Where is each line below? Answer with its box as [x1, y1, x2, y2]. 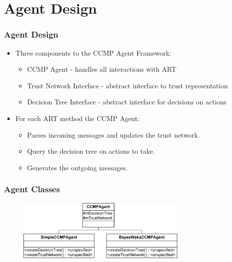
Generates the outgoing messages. [27, 162, 128, 172]
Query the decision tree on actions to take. [27, 146, 155, 156]
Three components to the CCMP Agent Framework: [15, 47, 171, 58]
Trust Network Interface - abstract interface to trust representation [27, 80, 228, 90]
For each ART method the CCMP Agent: [15, 113, 140, 123]
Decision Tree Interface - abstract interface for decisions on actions [27, 97, 227, 107]
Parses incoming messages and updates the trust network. [27, 129, 200, 140]
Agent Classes [4, 183, 60, 195]
